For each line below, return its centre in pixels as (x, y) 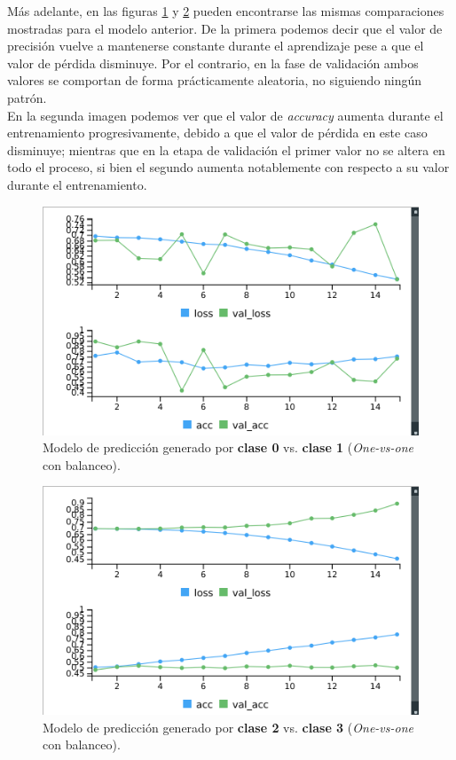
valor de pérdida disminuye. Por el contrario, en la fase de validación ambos (213, 63)
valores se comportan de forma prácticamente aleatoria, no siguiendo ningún (215, 80)
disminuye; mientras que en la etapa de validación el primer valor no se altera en (226, 149)
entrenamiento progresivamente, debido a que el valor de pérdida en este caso (217, 133)
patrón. (27, 97)
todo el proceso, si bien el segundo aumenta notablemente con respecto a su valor (228, 167)
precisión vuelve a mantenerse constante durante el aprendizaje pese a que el (216, 46)
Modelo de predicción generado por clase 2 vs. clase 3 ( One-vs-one (228, 727)
